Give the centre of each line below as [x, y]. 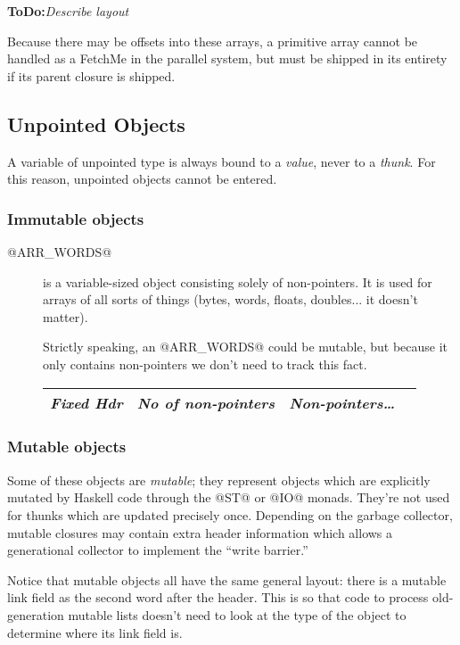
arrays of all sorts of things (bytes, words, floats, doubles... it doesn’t [230, 299]
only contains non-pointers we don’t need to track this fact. [205, 364]
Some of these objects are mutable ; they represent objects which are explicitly [219, 480]
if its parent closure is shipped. [91, 75]
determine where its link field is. [95, 632]
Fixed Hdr [86, 402]
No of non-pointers [206, 402]
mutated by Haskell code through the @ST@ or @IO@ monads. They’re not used [229, 497]
